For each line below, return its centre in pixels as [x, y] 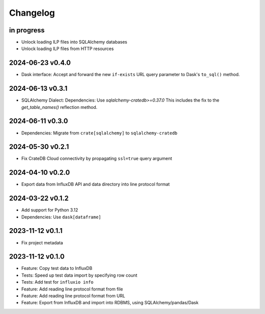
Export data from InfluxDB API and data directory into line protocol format [96, 184]
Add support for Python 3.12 [50, 210]
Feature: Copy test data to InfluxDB [57, 268]
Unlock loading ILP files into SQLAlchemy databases [74, 42]
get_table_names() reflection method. [59, 107]
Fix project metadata [42, 242]
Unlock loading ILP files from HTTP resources [67, 49]
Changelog [32, 13]
